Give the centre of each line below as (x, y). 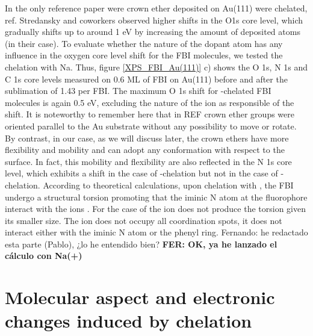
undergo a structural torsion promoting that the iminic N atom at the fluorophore (156, 197)
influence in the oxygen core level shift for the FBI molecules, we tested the (144, 55)
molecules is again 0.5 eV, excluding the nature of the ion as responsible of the (150, 102)
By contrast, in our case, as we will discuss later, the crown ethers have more (147, 138)
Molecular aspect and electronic (140, 297)
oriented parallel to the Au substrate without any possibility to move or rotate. (151, 126)
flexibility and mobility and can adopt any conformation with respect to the (145, 150)
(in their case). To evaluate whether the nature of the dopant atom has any (144, 43)
